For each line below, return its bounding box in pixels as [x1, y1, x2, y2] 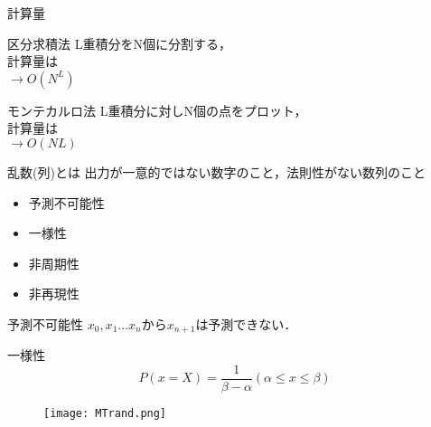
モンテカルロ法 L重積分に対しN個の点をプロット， [7, 100, 307, 119]
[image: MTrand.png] [43, 407, 167, 421]
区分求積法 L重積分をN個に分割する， [7, 33, 231, 52]
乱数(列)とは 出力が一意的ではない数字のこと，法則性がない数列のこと [7, 162, 426, 181]
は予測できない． [195, 314, 297, 333]
